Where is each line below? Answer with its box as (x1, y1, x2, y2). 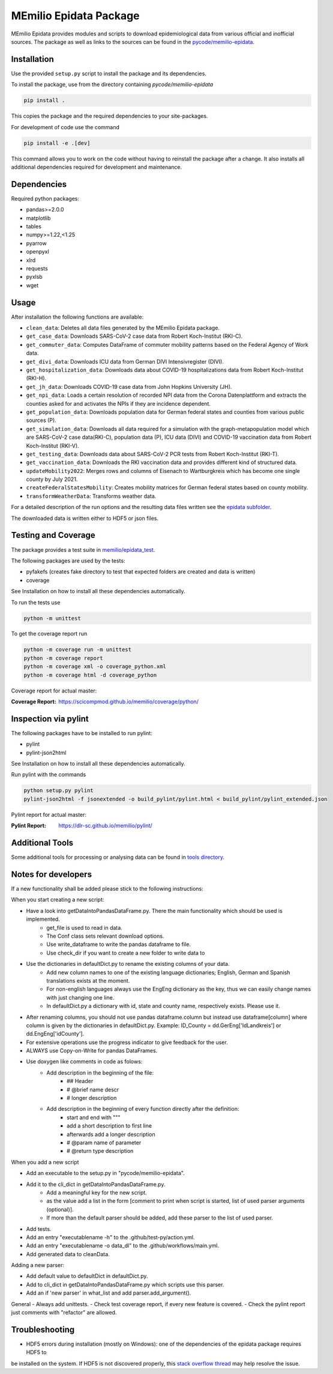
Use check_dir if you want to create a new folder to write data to (46, 949, 205, 956)
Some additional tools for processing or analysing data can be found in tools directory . (11, 853, 225, 861)
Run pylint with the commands (11, 771, 86, 778)
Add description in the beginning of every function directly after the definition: (46, 1105, 239, 1113)
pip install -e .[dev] (23, 139, 91, 147)
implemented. (26, 915, 60, 923)
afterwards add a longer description (67, 1131, 155, 1138)
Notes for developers (11, 869, 92, 879)
